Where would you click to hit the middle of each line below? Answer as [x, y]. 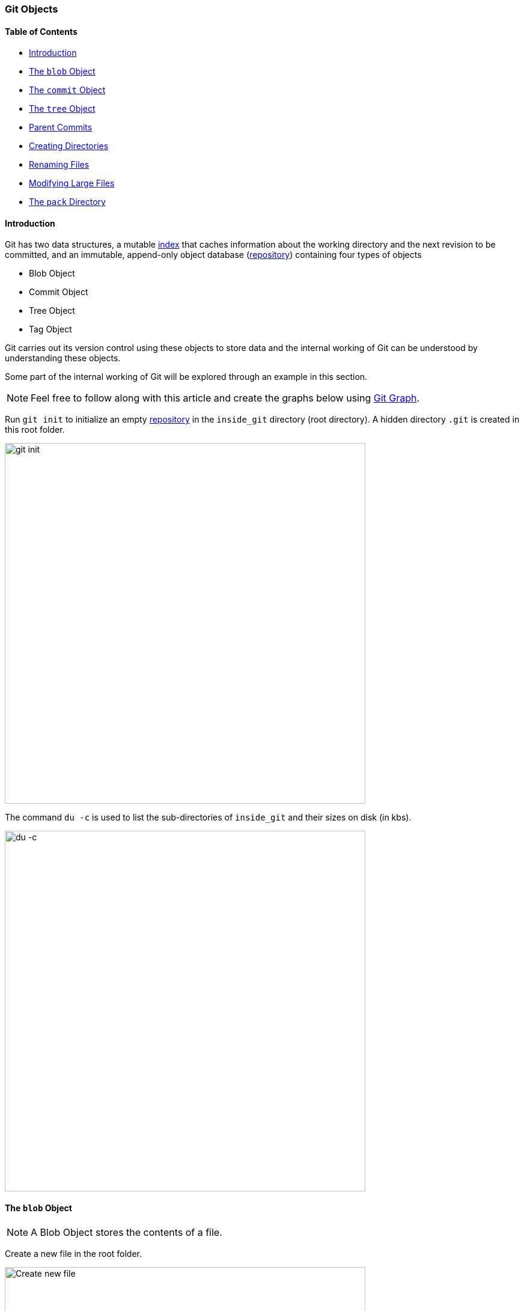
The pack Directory [67, 202]
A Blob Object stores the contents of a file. [126, 1232]
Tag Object [50, 329]
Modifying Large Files [72, 183]
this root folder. [35, 430]
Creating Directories [69, 146]
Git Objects [32, 9]
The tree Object [62, 109]
